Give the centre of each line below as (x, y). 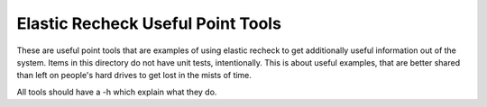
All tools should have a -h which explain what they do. (117, 92)
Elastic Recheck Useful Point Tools (149, 23)
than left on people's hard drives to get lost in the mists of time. (134, 76)
